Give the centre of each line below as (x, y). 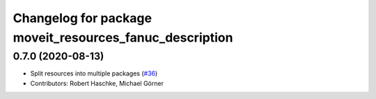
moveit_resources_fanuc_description (123, 37)
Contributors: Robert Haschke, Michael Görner (97, 83)
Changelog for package (83, 18)
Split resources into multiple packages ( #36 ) (94, 73)
